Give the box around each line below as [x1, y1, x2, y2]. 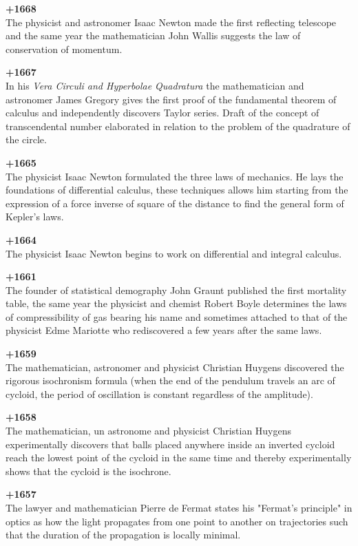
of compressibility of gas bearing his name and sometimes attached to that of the [6, 309, 348, 324]
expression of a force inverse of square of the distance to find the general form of [6, 196, 344, 210]
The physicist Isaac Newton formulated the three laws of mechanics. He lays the [6, 169, 344, 183]
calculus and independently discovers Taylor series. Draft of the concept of [6, 105, 319, 120]
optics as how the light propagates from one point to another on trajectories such [6, 514, 348, 528]
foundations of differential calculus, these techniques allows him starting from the [6, 182, 348, 197]
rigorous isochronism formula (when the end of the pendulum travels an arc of [6, 373, 335, 388]
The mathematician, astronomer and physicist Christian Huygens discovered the [6, 359, 344, 374]
